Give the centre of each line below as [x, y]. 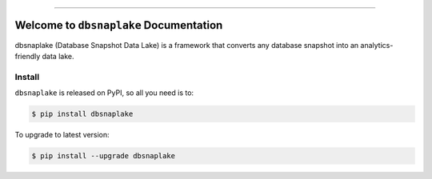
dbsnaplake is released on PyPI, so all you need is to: [104, 93]
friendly [28, 56]
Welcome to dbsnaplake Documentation [119, 25]
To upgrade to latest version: [62, 135]
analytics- [377, 45]
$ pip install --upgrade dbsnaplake [104, 156]
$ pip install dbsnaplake [82, 114]
